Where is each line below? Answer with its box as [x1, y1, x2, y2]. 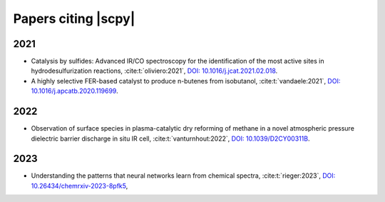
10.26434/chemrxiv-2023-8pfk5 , [31, 181, 128, 190]
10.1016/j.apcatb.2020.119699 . [31, 86, 118, 96]
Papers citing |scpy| [13, 11, 135, 26]
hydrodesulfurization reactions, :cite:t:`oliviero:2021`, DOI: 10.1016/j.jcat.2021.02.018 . [31, 66, 278, 75]
